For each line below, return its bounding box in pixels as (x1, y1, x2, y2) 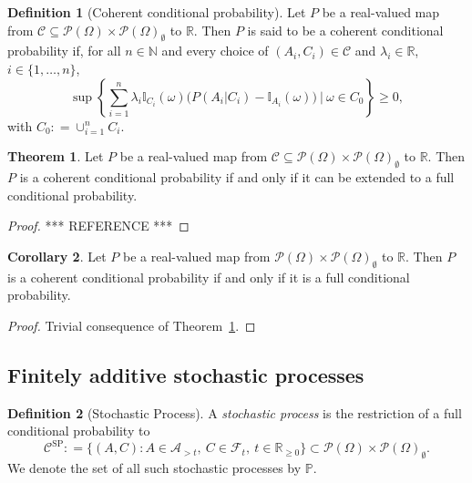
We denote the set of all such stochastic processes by (7, 458, 302, 478)
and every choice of (161, 41, 269, 60)
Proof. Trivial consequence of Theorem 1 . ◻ (7, 315, 256, 334)
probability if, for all (7, 41, 121, 60)
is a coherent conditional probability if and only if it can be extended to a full (19, 168, 455, 187)
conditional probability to (7, 421, 150, 440)
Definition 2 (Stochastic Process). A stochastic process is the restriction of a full (7, 403, 462, 422)
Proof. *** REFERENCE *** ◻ (7, 216, 190, 235)
